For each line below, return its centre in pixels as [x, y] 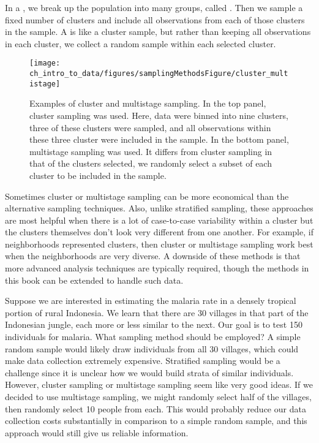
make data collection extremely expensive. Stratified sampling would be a [143, 361]
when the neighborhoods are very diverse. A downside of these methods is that [153, 256]
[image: [45, 63]
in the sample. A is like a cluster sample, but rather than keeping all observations [158, 32]
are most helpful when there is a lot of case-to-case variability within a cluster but [159, 220]
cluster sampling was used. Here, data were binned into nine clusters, [159, 115]
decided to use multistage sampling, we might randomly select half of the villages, [158, 396]
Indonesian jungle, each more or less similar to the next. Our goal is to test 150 [154, 324]
